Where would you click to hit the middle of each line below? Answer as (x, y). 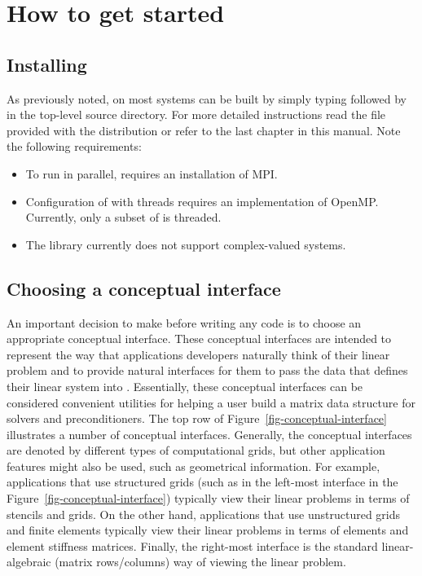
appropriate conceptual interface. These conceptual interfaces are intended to (199, 339)
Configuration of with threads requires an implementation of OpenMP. (202, 201)
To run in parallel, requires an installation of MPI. (152, 173)
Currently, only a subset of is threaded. (123, 217)
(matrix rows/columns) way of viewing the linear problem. (200, 562)
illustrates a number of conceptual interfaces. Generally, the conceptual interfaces (209, 434)
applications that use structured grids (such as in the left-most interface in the (202, 482)
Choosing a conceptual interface (144, 288)
